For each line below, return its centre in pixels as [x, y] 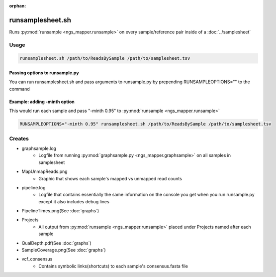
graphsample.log [39, 148]
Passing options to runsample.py [44, 73]
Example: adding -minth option [42, 102]
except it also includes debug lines [74, 201]
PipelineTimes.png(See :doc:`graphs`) [60, 211]
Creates [19, 138]
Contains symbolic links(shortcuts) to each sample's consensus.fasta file [113, 266]
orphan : [18, 6]
